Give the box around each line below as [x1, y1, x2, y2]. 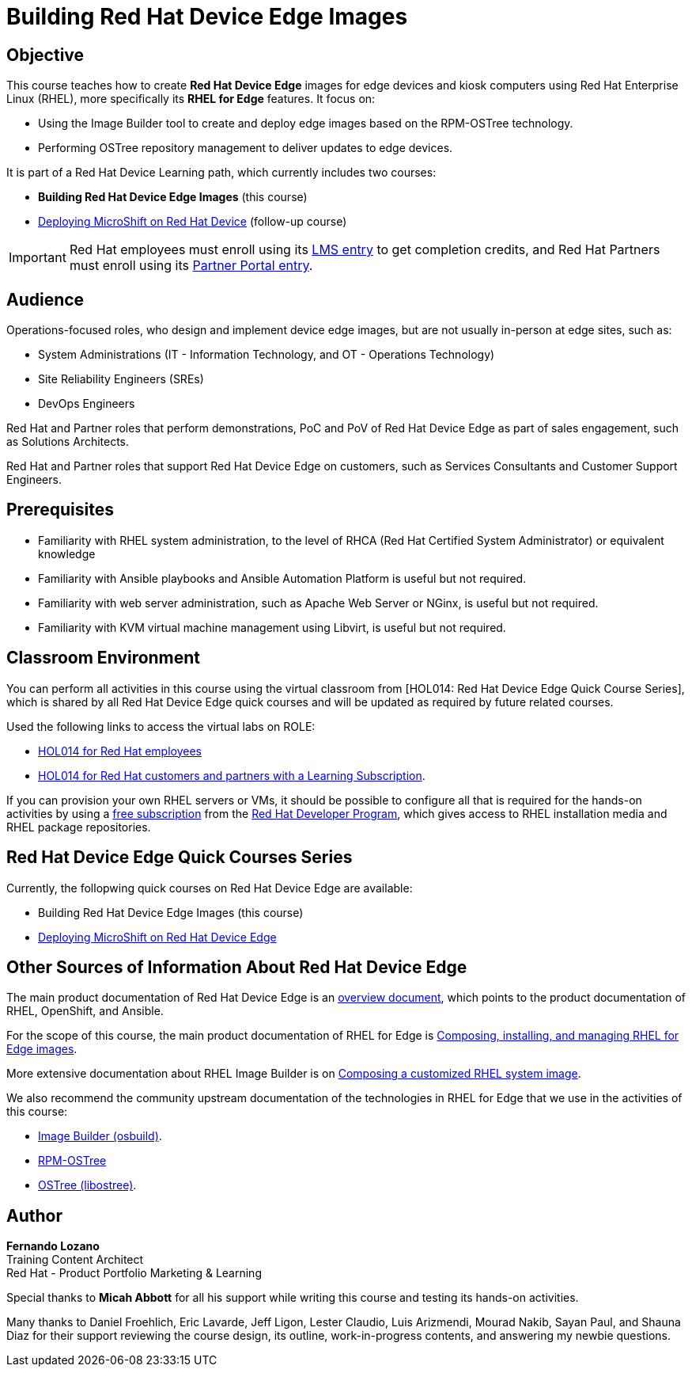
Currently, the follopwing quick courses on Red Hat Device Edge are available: [6, 880, 413, 895]
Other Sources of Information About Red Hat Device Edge [6, 957, 467, 977]
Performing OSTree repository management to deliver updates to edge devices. [38, 141, 453, 155]
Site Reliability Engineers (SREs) [38, 372, 204, 386]
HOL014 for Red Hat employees [38, 744, 202, 758]
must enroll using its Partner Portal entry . [69, 257, 313, 274]
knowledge [38, 546, 96, 561]
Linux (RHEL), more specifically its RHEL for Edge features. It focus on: [6, 92, 376, 106]
